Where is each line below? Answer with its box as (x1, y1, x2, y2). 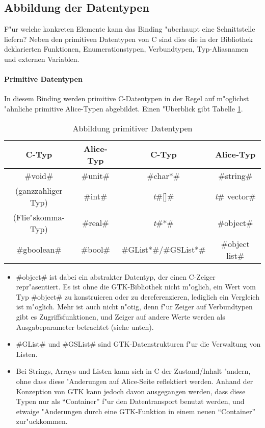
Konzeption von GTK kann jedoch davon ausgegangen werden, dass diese (16, 386, 246, 396)
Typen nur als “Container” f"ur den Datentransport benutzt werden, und (16, 396, 245, 407)
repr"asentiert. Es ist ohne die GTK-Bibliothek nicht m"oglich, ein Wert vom (16, 281, 256, 292)
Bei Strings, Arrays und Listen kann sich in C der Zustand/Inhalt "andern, (16, 366, 251, 376)
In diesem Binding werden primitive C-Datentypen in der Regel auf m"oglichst (4, 93, 249, 104)
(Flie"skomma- (13, 211, 65, 223)
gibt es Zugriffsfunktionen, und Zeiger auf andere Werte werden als (16, 311, 225, 322)
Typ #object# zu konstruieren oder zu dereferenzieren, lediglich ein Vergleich (16, 291, 259, 302)
